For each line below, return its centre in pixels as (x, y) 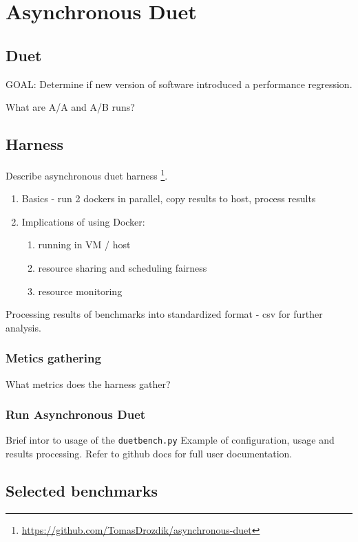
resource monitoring (80, 291)
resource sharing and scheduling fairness (123, 268)
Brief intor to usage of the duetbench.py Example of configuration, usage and (170, 440)
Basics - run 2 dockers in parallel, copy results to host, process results (169, 198)
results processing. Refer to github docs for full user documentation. (149, 454)
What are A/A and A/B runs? (70, 107)
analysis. (23, 327)
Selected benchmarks (82, 491)
